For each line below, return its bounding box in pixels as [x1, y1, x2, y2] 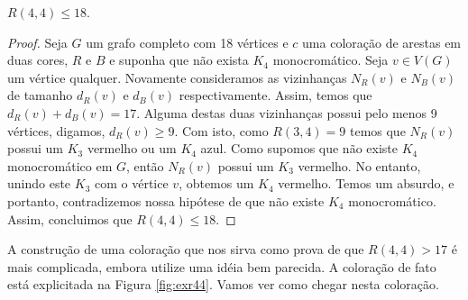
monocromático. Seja [272, 50, 389, 69]
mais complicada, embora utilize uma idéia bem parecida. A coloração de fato [7, 257, 436, 276]
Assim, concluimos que [7, 209, 133, 228]
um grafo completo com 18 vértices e [86, 32, 289, 51]
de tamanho [7, 86, 73, 105]
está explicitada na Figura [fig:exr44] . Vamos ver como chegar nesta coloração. [7, 275, 439, 294]
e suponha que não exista [109, 50, 249, 69]
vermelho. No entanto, [298, 156, 421, 175]
